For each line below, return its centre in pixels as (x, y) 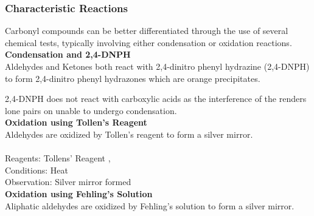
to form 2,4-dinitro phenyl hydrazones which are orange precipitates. (133, 78)
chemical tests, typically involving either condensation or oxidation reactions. (148, 42)
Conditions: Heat (37, 170)
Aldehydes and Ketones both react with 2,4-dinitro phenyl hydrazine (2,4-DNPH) (157, 66)
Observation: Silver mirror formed (68, 182)
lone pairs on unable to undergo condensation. (91, 110)
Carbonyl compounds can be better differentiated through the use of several (147, 31)
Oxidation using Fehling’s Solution (79, 193)
